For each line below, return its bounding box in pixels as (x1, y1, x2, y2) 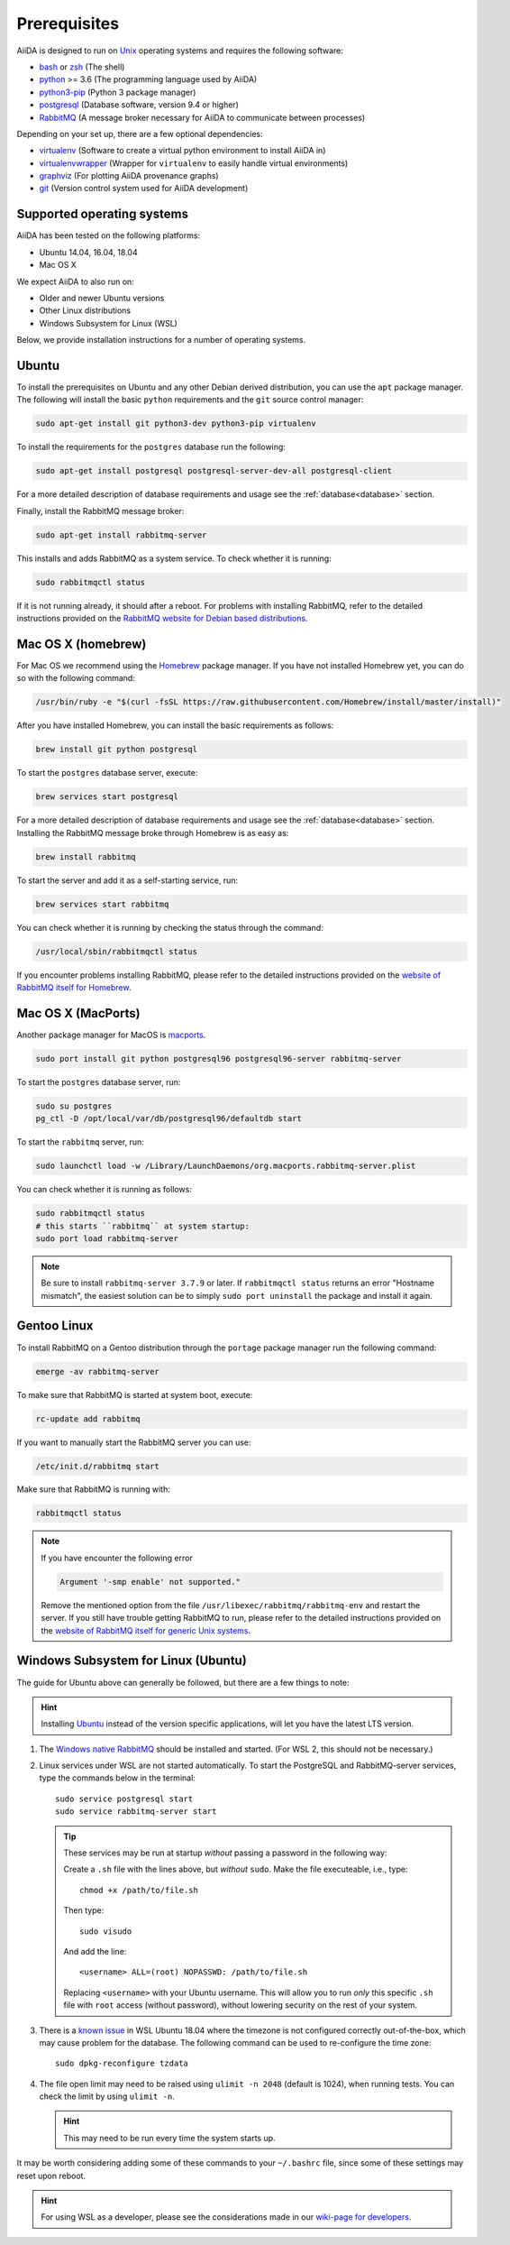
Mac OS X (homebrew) (16, 636, 147, 651)
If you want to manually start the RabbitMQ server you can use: (16, 1437, 251, 1448)
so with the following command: (16, 673, 135, 684)
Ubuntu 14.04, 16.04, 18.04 (39, 246, 139, 257)
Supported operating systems (16, 207, 189, 222)
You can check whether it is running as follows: (16, 1184, 193, 1195)
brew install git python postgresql (35, 744, 198, 755)
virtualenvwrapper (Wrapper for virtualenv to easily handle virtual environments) (39, 158, 349, 169)
